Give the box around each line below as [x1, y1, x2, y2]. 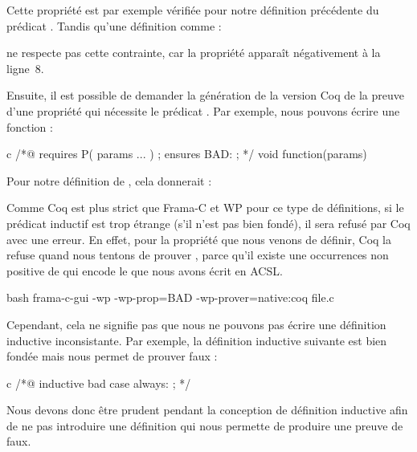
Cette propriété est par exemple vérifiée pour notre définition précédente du [6, 2, 379, 18]
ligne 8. [6, 59, 44, 76]
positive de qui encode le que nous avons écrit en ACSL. [6, 262, 283, 279]
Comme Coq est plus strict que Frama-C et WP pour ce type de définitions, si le [6, 199, 404, 216]
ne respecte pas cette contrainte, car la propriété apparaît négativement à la [6, 44, 381, 61]
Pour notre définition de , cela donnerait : [6, 172, 212, 189]
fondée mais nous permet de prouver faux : [6, 348, 218, 364]
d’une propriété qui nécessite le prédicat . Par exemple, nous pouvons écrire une [6, 102, 400, 119]
